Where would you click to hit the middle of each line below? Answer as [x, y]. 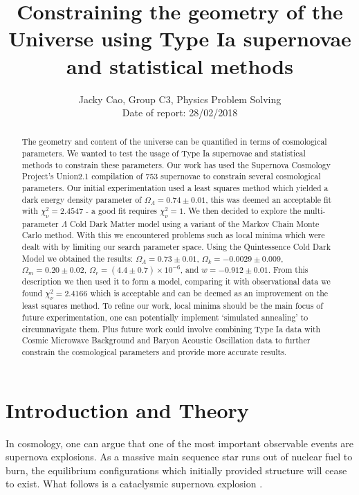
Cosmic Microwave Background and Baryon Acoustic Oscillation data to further [166, 340]
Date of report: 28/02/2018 [180, 112]
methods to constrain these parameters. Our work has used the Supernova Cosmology [176, 164]
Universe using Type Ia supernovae [180, 38]
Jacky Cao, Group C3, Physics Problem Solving [180, 99]
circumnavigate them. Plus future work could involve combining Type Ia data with [171, 328]
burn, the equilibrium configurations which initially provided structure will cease [176, 470]
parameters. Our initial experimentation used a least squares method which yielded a [175, 188]
